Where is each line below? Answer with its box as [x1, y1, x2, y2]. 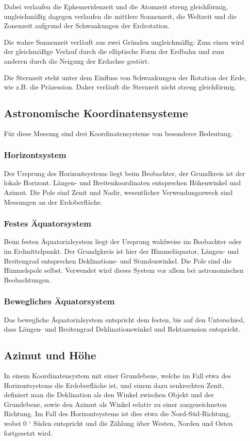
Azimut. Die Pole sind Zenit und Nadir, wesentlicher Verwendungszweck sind [4, 187, 233, 197]
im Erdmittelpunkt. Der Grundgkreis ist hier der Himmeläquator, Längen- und [4, 246, 239, 256]
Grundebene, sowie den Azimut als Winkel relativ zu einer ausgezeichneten [4, 399, 227, 409]
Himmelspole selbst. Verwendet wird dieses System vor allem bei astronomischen [4, 265, 244, 275]
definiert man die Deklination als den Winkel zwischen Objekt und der [4, 389, 214, 400]
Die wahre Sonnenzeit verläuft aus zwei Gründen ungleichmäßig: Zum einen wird [4, 36, 244, 47]
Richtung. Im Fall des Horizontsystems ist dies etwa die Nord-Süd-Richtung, [4, 408, 231, 419]
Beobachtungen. [4, 274, 51, 284]
